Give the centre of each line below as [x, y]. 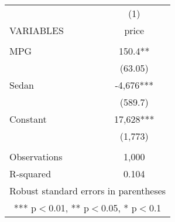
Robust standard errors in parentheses [88, 191]
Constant [28, 119]
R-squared [30, 174]
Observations [36, 157]
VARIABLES [37, 30]
